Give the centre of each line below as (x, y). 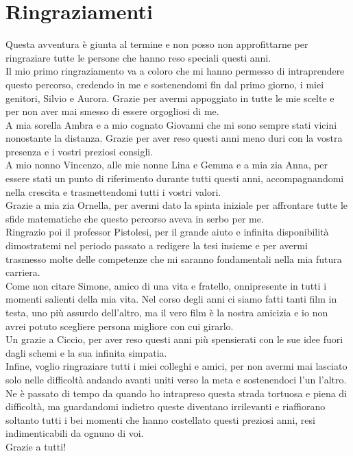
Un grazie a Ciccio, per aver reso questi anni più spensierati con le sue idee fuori (174, 339)
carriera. (23, 272)
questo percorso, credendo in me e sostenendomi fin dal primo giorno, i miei (165, 84)
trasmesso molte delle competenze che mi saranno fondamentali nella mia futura (174, 258)
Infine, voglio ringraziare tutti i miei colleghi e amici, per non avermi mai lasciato (176, 366)
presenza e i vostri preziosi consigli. (80, 151)
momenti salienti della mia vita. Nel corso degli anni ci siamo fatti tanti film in (171, 299)
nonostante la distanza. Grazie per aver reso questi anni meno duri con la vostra (174, 138)
